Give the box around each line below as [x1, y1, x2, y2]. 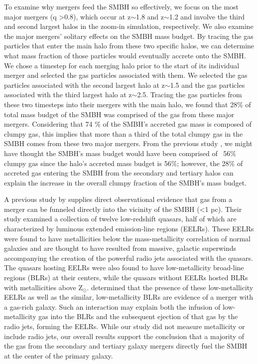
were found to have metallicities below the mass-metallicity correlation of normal [4, 233, 251, 243]
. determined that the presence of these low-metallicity [87, 282, 254, 292]
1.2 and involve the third [169, 11, 245, 21]
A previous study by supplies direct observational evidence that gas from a [4, 194, 232, 204]
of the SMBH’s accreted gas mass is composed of [103, 119, 252, 129]
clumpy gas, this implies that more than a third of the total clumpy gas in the [4, 128, 243, 139]
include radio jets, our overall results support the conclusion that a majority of [4, 331, 245, 341]
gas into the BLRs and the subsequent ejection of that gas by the [38, 311, 238, 322]
